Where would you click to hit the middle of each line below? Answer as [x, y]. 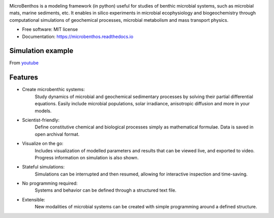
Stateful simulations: [43, 167]
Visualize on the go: [43, 144]
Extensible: [34, 199]
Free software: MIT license [50, 29]
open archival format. [57, 134]
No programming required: [50, 183]
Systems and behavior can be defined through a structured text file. [106, 190]
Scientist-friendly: [41, 120]
